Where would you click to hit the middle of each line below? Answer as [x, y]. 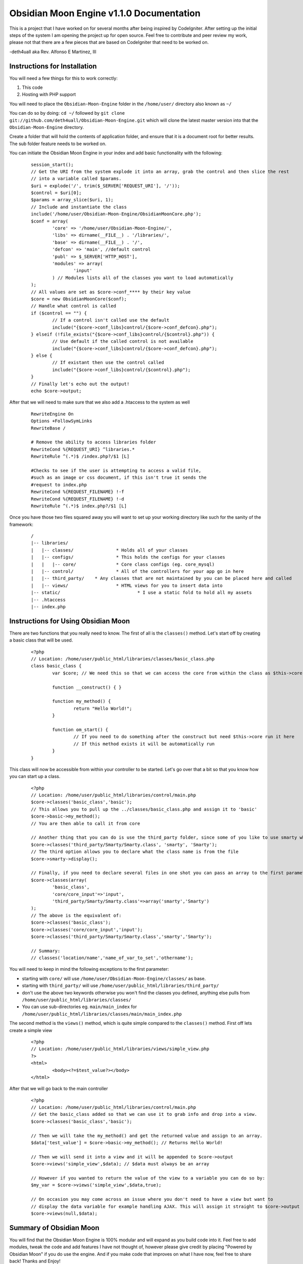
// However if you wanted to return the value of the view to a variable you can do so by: [148, 1178]
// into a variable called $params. [76, 179]
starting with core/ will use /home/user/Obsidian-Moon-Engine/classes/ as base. [114, 978]
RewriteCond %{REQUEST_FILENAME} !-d [78, 499]
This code [32, 87]
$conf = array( [50, 221]
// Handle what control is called [73, 306]
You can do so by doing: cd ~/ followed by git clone [67, 113]
